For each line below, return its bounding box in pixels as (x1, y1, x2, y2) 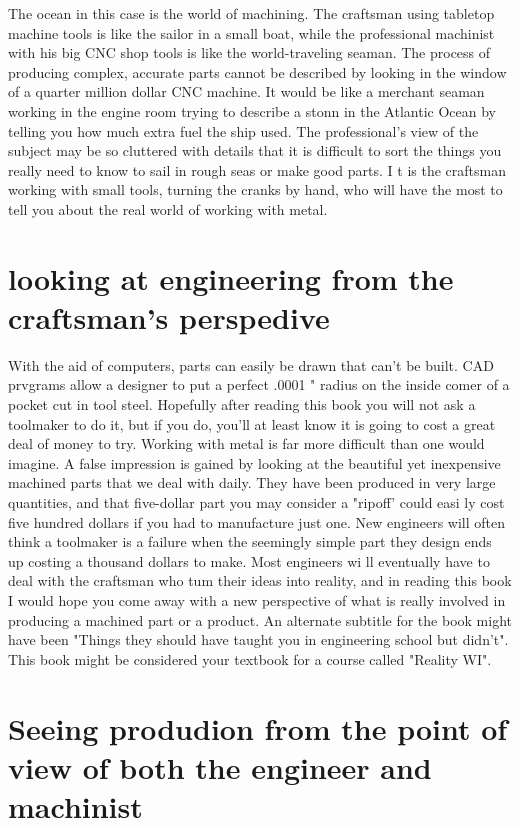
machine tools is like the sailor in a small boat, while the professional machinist (8, 22, 495, 43)
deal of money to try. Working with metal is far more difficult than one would (8, 433, 485, 454)
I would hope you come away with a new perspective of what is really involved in (8, 589, 506, 610)
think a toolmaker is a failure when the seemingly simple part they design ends (8, 531, 492, 552)
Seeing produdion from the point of (8, 707, 508, 748)
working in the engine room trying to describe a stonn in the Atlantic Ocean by (8, 100, 496, 121)
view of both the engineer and (8, 746, 432, 787)
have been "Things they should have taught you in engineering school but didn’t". (8, 629, 509, 650)
